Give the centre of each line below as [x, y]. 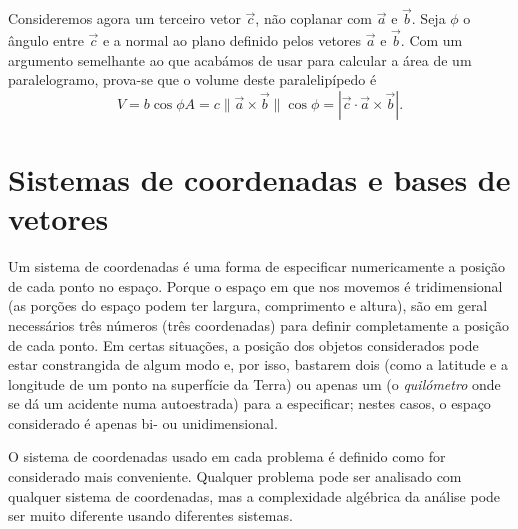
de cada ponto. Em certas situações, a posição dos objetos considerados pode [243, 344]
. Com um [431, 40]
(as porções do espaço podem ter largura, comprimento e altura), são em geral [248, 305]
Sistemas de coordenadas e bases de [259, 179]
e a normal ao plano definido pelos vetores [232, 40]
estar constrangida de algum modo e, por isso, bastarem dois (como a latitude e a [258, 364]
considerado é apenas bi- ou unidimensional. [143, 422]
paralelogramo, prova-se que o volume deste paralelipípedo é [192, 79]
